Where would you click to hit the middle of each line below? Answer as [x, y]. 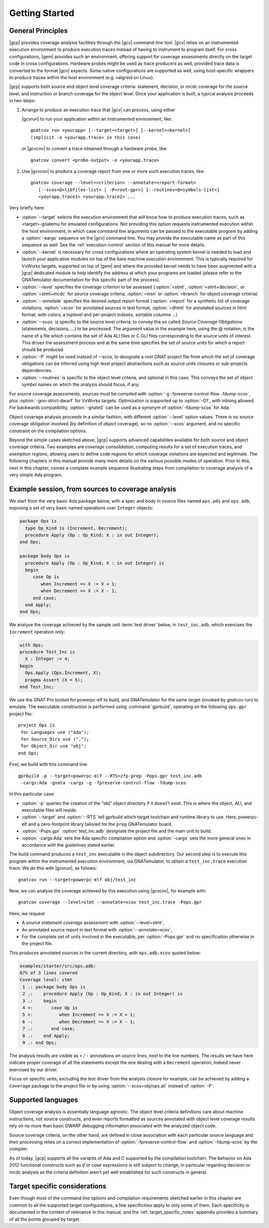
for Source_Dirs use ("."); [55, 739]
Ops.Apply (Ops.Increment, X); [63, 673]
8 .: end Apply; [46, 1036]
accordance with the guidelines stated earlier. [68, 845]
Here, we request [27, 913]
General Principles [39, 31]
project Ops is [37, 725]
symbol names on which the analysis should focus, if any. [81, 384]
